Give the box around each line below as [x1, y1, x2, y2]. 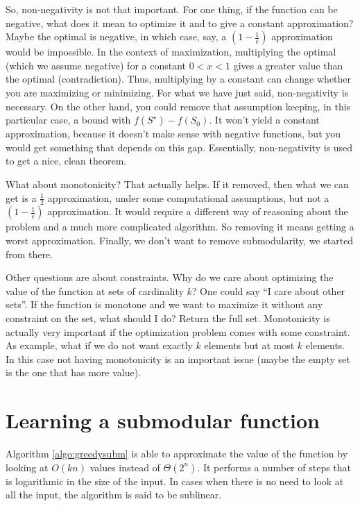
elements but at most [204, 338, 295, 353]
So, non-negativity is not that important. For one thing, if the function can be [6, 2, 338, 16]
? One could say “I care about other [191, 283, 345, 298]
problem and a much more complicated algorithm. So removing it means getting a [6, 219, 354, 234]
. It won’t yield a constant [209, 112, 320, 127]
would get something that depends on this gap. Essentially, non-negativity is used [6, 140, 353, 154]
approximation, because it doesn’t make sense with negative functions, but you [6, 126, 341, 141]
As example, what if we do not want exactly [6, 338, 193, 353]
